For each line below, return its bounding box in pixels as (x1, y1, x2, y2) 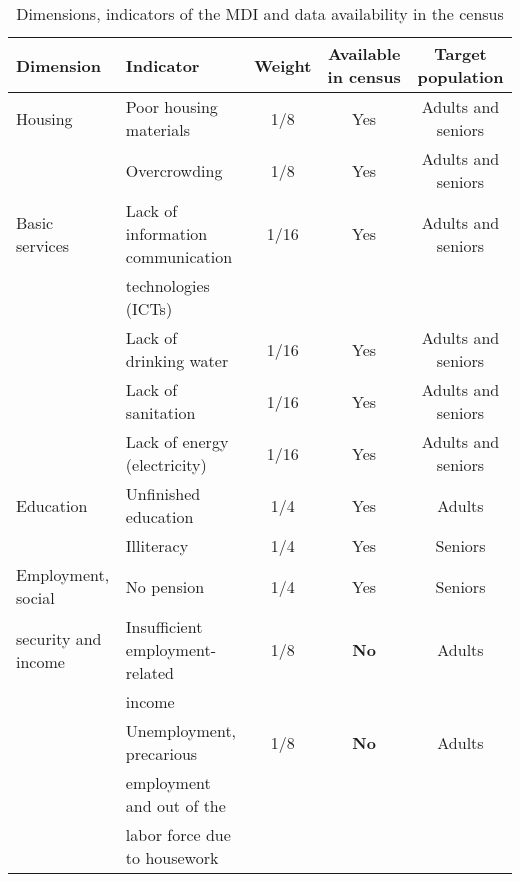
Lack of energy (125, 430, 229, 453)
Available (327, 42, 401, 65)
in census (327, 65, 401, 88)
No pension (125, 574, 205, 598)
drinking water (125, 349, 229, 372)
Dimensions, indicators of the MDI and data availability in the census (16, 2, 504, 25)
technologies (125, 274, 210, 297)
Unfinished (125, 482, 201, 505)
